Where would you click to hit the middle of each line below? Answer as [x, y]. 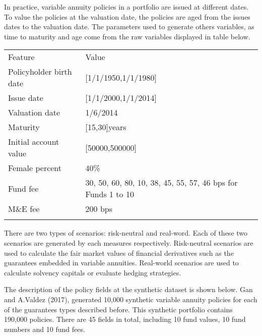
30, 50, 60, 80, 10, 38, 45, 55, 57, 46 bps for [161, 183]
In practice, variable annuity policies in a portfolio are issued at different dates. [126, 7]
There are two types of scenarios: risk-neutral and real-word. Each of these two [126, 233]
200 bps [99, 209]
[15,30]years [106, 127]
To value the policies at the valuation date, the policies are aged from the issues [127, 16]
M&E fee [24, 209]
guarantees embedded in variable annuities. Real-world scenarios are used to [121, 263]
